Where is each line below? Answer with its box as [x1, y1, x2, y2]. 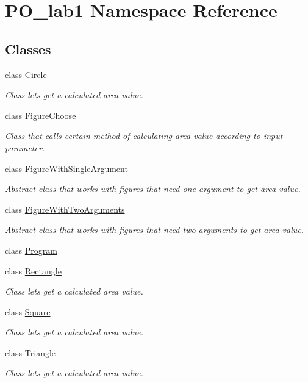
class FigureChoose [5, 109, 76, 121]
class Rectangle [5, 264, 62, 277]
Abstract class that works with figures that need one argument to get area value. [5, 182, 301, 195]
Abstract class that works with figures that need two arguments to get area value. [5, 223, 304, 236]
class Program [5, 243, 57, 256]
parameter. [5, 141, 45, 154]
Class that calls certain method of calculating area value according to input [5, 129, 283, 142]
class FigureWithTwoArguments [5, 202, 125, 215]
